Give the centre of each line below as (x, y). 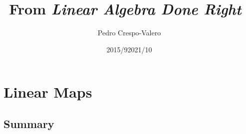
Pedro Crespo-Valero (129, 33)
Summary (29, 123)
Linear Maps (48, 92)
